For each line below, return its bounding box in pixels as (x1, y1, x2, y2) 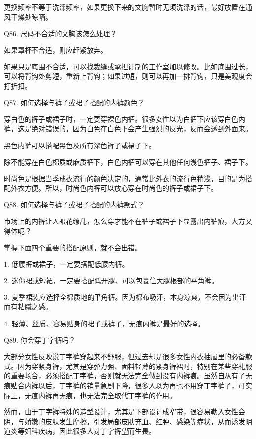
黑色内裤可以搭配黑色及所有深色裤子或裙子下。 (4, 140, 156, 150)
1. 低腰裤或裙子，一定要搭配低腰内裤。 (4, 258, 129, 269)
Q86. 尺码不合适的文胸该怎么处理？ (4, 28, 117, 38)
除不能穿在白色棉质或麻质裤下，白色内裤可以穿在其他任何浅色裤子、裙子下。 (4, 156, 252, 167)
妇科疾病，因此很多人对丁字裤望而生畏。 (24, 426, 156, 436)
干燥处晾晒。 (10, 11, 52, 22)
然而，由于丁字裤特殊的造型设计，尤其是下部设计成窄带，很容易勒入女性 (4, 406, 238, 417)
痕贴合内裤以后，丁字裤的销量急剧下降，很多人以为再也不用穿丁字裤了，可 (4, 380, 245, 391)
